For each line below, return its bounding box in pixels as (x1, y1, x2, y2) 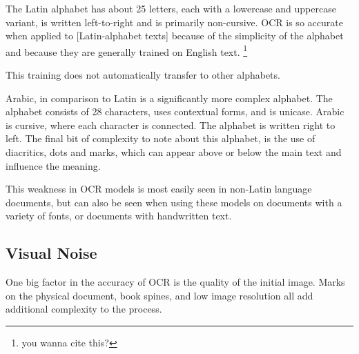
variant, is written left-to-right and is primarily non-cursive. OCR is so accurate (6, 14, 343, 29)
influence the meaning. (6, 158, 101, 173)
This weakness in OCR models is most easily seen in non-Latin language (6, 181, 312, 196)
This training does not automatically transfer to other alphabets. (6, 68, 280, 82)
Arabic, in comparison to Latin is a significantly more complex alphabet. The (6, 90, 333, 105)
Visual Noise (6, 242, 97, 264)
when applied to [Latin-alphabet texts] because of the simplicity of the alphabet (6, 28, 344, 43)
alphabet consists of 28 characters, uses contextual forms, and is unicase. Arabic (6, 104, 345, 119)
